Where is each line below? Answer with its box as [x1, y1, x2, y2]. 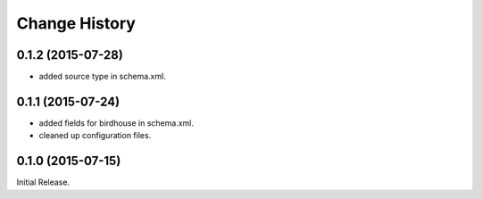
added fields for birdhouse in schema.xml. [38, 117, 195, 129]
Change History [16, 13, 136, 33]
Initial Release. [16, 177, 71, 187]
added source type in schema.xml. [38, 71, 167, 82]
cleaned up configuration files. [38, 130, 152, 141]
